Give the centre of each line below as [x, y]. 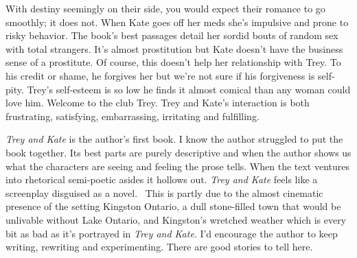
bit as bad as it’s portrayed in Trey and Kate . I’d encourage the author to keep [172, 233]
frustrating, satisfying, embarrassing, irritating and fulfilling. [133, 116]
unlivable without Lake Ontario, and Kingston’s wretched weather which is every [176, 219]
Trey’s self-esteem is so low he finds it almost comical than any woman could [189, 89]
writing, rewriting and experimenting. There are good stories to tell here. [159, 247]
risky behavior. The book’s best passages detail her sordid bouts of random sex [172, 35]
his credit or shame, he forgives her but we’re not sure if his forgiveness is [160, 75]
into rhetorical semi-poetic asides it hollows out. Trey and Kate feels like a [162, 179]
